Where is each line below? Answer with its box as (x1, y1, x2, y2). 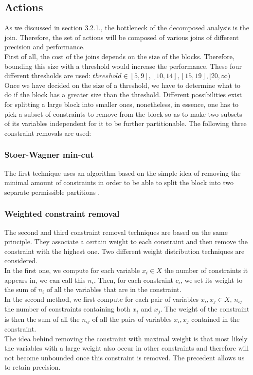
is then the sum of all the (4, 313, 80, 324)
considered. (4, 255, 37, 266)
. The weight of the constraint (160, 304, 250, 314)
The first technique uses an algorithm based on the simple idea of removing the (4, 167, 241, 178)
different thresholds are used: (4, 70, 90, 81)
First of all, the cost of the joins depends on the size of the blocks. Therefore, (4, 51, 235, 61)
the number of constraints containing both (4, 304, 130, 314)
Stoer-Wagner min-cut (4, 148, 94, 161)
